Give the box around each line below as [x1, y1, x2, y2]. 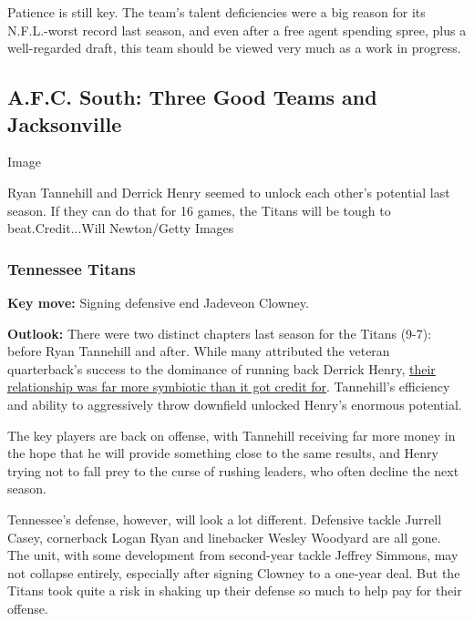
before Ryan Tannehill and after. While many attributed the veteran [7, 341, 390, 361]
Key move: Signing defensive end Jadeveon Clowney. [7, 292, 309, 311]
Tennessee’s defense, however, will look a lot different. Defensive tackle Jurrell [7, 509, 442, 528]
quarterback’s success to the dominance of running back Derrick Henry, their [7, 359, 436, 378]
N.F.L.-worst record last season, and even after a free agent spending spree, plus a [7, 20, 467, 39]
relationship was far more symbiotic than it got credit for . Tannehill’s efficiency [7, 377, 450, 396]
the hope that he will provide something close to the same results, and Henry [7, 443, 438, 463]
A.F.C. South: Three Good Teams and [7, 83, 377, 111]
